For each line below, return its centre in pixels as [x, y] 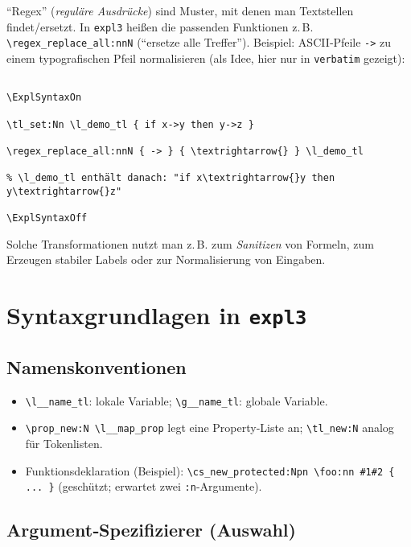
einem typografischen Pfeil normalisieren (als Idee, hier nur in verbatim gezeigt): [206, 58]
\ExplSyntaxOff [47, 218]
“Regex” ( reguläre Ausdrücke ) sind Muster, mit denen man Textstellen [180, 10]
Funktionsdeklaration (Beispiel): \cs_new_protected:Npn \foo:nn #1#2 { [210, 470]
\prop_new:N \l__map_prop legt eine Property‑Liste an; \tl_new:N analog [210, 428]
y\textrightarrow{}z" [64, 191]
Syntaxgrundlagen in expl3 [157, 315]
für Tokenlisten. [64, 443]
